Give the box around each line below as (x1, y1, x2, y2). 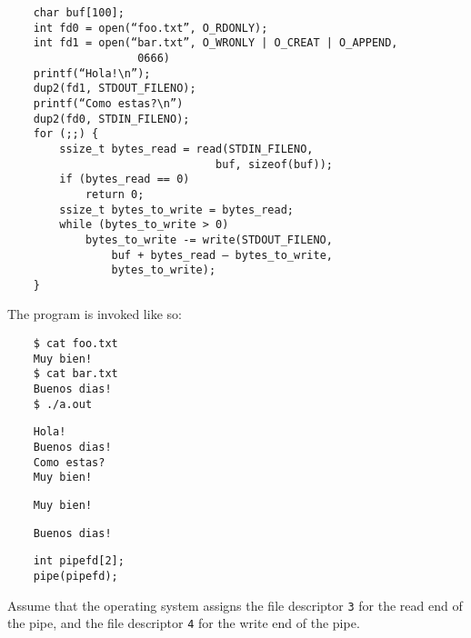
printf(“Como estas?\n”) (33, 96, 184, 110)
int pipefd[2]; (33, 554, 125, 568)
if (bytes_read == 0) (59, 173, 190, 186)
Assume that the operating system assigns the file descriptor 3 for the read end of (7, 595, 463, 614)
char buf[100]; (33, 6, 125, 19)
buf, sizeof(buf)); (215, 157, 333, 171)
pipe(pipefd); (33, 569, 118, 583)
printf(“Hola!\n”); (33, 66, 151, 80)
